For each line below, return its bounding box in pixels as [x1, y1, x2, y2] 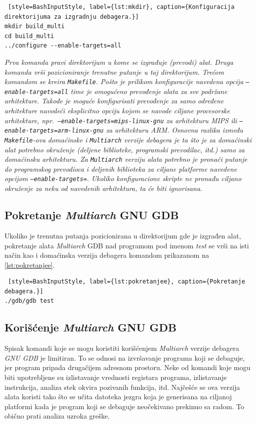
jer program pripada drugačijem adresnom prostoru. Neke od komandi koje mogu [4, 362, 251, 373]
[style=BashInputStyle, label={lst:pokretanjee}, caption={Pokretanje [8, 278, 245, 285]
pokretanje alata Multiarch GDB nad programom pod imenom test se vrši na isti [4, 240, 249, 250]
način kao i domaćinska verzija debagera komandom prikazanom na [4, 250, 209, 260]
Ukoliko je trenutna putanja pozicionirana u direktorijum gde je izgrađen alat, [4, 230, 241, 240]
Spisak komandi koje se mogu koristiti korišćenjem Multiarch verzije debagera [4, 343, 239, 353]
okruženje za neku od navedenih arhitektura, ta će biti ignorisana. [4, 183, 203, 193]
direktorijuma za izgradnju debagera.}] [4, 13, 139, 20]
